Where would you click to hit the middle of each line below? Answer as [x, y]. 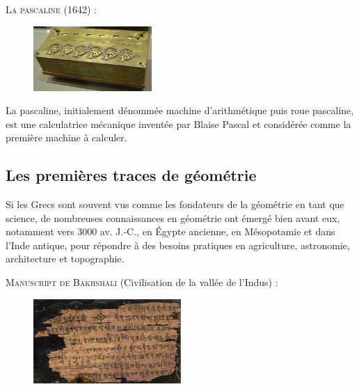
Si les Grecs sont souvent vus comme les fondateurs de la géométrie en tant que [175, 204]
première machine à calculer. [66, 137]
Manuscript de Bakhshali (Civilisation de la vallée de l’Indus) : [142, 282]
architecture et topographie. [65, 259]
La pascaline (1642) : [51, 9]
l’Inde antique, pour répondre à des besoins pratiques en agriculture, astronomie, [178, 245]
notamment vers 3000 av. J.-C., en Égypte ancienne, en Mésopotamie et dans [170, 231]
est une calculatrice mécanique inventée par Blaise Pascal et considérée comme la [178, 124]
